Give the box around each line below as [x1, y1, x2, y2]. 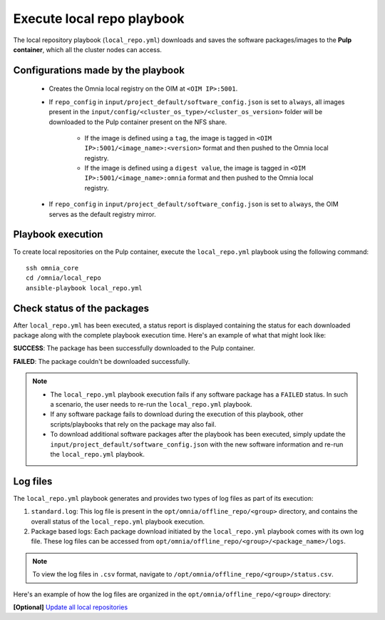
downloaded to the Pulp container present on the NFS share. [48, 118, 227, 126]
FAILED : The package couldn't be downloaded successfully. [13, 357, 190, 365]
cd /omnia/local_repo [26, 274, 101, 282]
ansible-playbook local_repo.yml [26, 284, 143, 292]
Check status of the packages [13, 302, 150, 314]
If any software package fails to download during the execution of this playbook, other [50, 410, 304, 419]
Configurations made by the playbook [13, 64, 185, 76]
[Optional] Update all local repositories [13, 603, 128, 611]
